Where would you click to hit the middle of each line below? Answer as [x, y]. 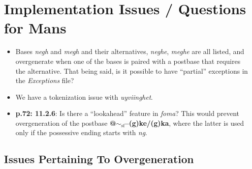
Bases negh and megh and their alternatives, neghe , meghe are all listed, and [130, 51]
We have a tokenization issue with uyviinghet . [84, 97]
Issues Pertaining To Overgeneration [99, 159]
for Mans [35, 28]
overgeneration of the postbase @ [66, 123]
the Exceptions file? [45, 80]
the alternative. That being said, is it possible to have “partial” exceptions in [132, 70]
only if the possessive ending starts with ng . [81, 132]
